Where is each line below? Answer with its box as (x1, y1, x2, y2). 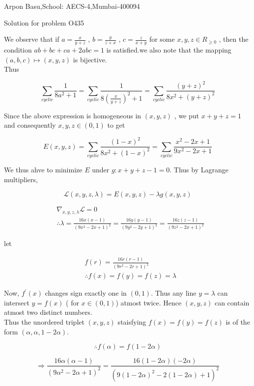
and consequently (4, 120, 56, 130)
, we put (174, 110, 199, 120)
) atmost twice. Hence (115, 297, 182, 307)
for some (149, 34, 175, 44)
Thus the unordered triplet (4, 317, 85, 327)
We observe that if (4, 34, 59, 44)
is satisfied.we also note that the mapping (106, 45, 231, 55)
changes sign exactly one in (45, 288, 127, 298)
